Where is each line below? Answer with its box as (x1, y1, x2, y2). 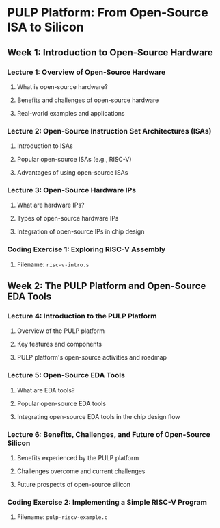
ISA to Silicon (7, 19, 84, 35)
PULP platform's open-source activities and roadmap (16, 353, 167, 362)
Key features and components (16, 340, 102, 349)
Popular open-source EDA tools (16, 399, 107, 407)
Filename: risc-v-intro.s (16, 260, 90, 268)
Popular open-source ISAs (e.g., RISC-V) (16, 155, 132, 164)
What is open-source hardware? (16, 82, 108, 90)
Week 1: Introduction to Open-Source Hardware (7, 47, 213, 58)
